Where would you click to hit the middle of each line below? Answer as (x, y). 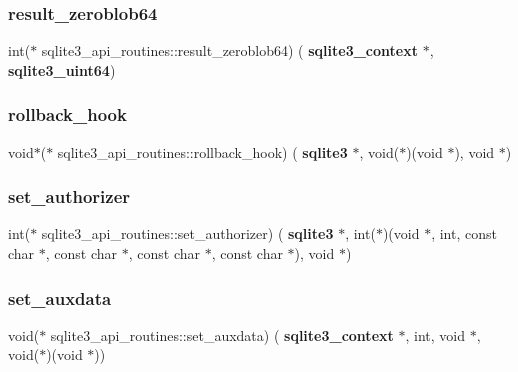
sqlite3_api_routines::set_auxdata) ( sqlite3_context (222, 334)
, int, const (464, 233)
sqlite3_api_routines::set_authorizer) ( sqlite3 (187, 233)
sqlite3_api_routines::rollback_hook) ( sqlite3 (202, 151)
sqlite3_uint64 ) (62, 69)
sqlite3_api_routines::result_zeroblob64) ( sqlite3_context (229, 50)
